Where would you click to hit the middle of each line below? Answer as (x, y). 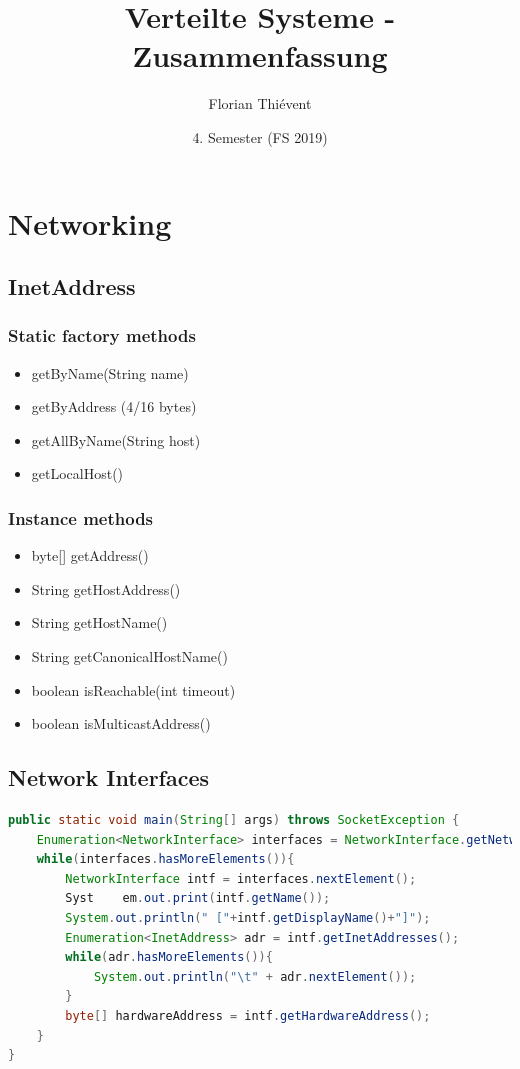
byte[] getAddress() (90, 555)
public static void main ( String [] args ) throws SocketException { (234, 820)
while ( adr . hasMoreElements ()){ (169, 957)
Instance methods (81, 517)
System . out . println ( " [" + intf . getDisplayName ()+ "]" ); (248, 918)
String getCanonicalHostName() (129, 656)
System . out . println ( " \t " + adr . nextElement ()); (255, 976)
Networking (90, 222)
